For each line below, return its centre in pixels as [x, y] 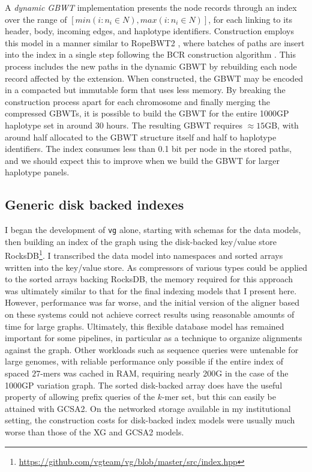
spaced [17, 373]
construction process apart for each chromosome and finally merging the [137, 101]
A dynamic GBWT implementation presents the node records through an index [151, 7]
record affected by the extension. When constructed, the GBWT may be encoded [154, 78]
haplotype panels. [37, 172]
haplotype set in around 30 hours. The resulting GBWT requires [124, 125]
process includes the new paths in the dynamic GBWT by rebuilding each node [151, 66]
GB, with [282, 125]
